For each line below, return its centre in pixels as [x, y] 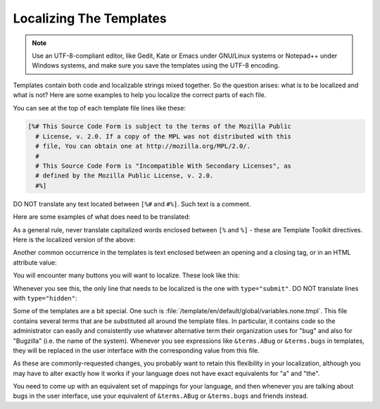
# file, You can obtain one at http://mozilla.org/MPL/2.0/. [143, 146]
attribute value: [35, 262]
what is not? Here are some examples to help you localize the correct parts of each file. [140, 95]
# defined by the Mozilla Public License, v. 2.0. [125, 176]
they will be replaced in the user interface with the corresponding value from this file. [136, 350]
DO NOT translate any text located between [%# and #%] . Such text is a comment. [132, 203]
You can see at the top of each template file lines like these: [100, 108]
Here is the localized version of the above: [74, 239]
